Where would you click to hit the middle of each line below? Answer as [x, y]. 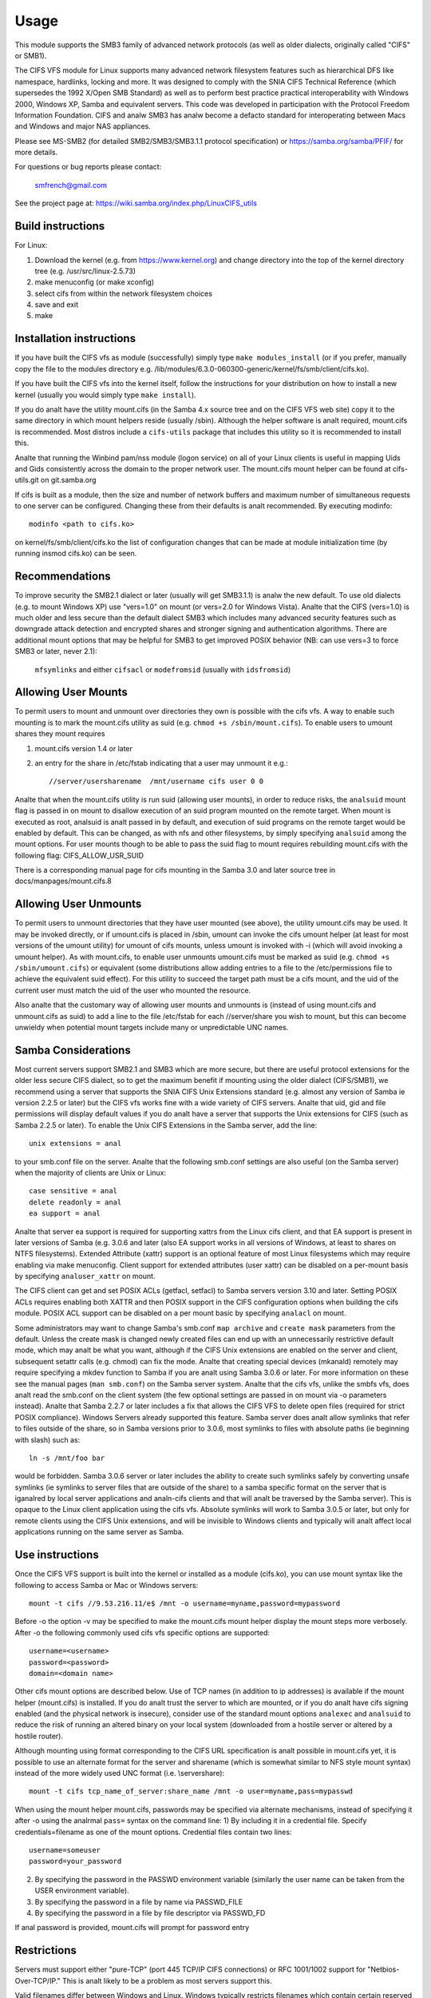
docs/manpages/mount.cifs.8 [63, 881]
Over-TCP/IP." [38, 1980]
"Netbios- [384, 1969]
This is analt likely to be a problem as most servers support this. [167, 1980]
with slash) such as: [47, 1439]
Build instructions [60, 227]
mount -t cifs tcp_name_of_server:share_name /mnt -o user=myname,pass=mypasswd [191, 1791]
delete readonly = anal [75, 1202]
